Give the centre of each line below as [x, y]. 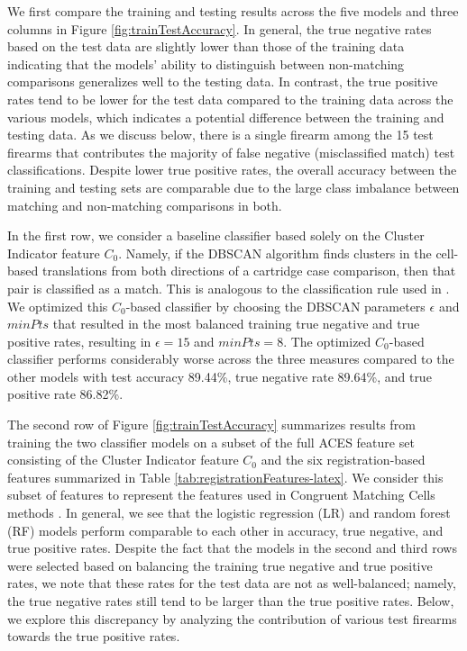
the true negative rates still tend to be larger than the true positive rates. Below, [231, 601]
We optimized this [58, 306]
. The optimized [327, 341]
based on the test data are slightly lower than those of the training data [206, 46]
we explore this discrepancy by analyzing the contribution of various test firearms [232, 618]
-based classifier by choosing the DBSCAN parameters [275, 306]
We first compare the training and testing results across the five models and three [233, 11]
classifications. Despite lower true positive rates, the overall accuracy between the [232, 170]
